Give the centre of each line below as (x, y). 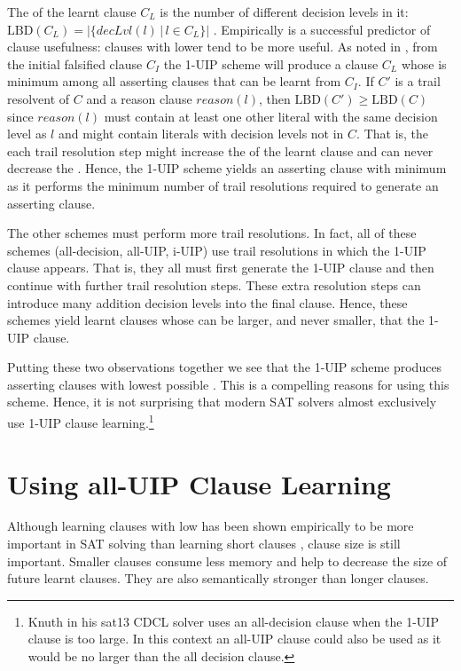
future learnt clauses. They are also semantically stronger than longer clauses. (218, 578)
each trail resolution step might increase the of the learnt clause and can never (220, 150)
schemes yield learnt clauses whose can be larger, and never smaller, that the (216, 320)
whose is (424, 63)
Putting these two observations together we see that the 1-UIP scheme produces (225, 367)
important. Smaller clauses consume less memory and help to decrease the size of (227, 560)
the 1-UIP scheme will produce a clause (271, 63)
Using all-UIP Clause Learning (199, 483)
